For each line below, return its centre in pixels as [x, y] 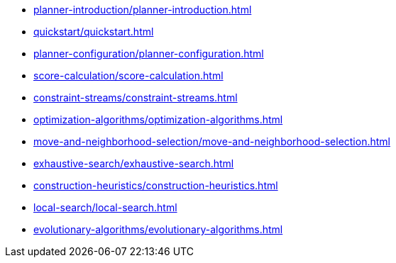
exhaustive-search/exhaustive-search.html [134, 163]
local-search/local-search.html [105, 207]
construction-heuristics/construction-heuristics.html [156, 185]
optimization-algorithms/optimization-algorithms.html [158, 119]
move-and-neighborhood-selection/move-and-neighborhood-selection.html [212, 141]
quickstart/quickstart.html [94, 32]
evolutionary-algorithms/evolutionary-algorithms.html [158, 229]
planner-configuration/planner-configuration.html [149, 54]
